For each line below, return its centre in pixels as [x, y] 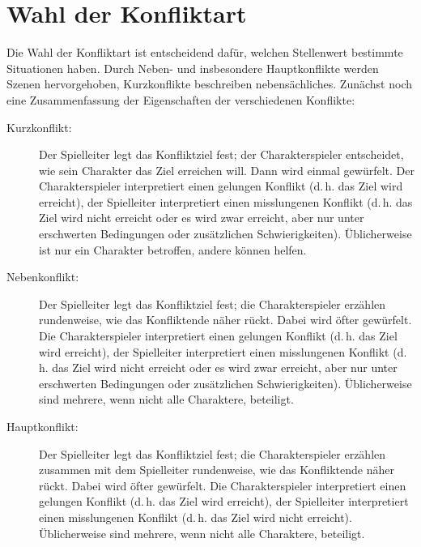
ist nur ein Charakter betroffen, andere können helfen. [173, 249]
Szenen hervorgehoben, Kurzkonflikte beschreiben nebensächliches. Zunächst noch [209, 84]
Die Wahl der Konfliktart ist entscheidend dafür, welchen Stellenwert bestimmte [205, 52]
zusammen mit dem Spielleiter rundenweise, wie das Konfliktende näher [217, 470]
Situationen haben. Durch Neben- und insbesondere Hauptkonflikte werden [193, 68]
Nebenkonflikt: [43, 277]
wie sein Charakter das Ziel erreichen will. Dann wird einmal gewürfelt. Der [227, 170]
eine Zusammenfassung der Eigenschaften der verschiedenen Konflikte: [181, 99]
